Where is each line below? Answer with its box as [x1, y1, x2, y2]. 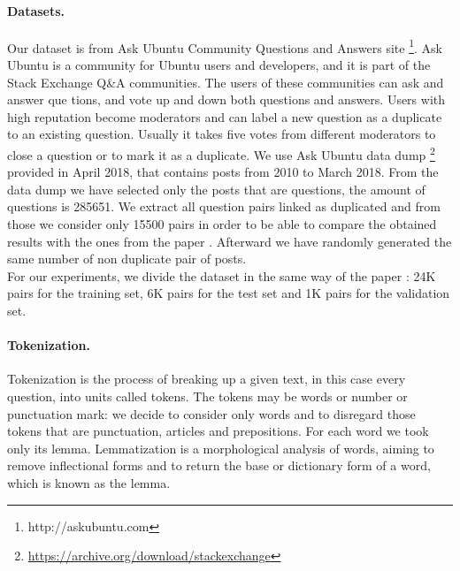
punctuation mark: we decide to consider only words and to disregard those [7, 404, 416, 423]
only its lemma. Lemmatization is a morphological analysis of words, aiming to [7, 438, 434, 457]
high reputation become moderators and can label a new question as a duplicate [7, 107, 442, 126]
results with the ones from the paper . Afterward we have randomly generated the [7, 232, 452, 250]
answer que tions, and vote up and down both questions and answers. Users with [7, 90, 446, 109]
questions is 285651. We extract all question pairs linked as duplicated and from [7, 197, 441, 216]
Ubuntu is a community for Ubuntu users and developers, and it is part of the [7, 56, 431, 74]
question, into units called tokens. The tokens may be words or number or [7, 387, 408, 405]
